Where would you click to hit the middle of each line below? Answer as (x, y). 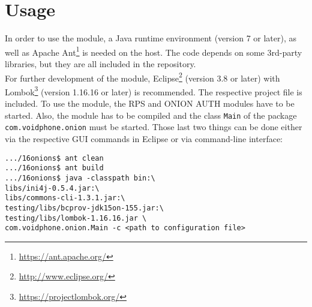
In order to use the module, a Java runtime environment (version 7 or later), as (151, 38)
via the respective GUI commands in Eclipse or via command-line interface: (144, 138)
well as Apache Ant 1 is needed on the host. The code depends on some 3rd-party (154, 51)
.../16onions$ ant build (54, 168)
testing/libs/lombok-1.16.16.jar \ (76, 218)
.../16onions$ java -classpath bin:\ (80, 178)
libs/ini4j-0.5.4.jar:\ (52, 188)
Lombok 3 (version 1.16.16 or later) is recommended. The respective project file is (154, 91)
